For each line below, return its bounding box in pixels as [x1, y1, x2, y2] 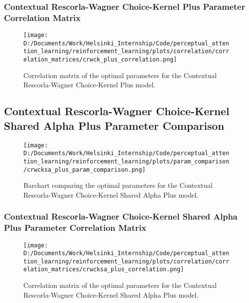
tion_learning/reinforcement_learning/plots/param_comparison [23, 158, 230, 165]
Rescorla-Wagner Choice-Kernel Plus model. [23, 80, 155, 90]
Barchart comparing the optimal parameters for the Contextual [23, 180, 213, 190]
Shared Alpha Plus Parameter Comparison [4, 118, 225, 133]
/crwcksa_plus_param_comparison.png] [23, 166, 146, 173]
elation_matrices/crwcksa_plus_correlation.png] [23, 266, 184, 273]
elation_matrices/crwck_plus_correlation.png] [23, 56, 177, 63]
